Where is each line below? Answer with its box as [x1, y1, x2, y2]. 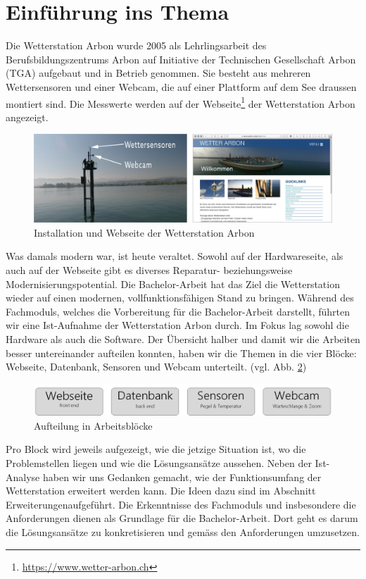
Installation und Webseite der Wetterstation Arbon [34, 225, 255, 239]
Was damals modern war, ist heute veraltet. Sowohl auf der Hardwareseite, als [6, 249, 343, 263]
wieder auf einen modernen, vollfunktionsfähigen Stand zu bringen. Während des [6, 290, 354, 305]
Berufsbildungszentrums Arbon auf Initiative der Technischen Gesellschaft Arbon [6, 51, 356, 66]
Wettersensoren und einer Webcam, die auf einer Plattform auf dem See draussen [6, 79, 357, 94]
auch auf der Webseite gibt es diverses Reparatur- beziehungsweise [6, 263, 293, 277]
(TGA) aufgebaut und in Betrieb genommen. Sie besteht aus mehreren [6, 66, 311, 80]
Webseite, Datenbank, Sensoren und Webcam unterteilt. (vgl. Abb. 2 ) [6, 359, 307, 374]
